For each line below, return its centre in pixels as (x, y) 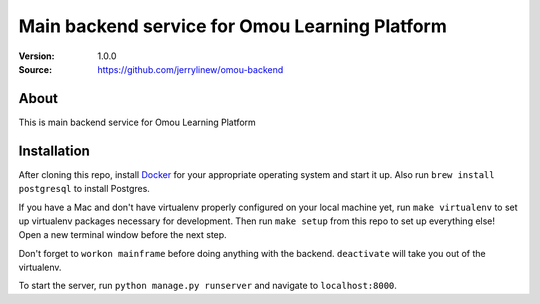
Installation (54, 150)
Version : (36, 56)
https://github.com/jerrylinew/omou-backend (190, 69)
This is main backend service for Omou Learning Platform (137, 122)
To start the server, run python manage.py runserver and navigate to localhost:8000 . (207, 286)
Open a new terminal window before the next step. (122, 235)
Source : (35, 69)
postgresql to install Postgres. (84, 189)
